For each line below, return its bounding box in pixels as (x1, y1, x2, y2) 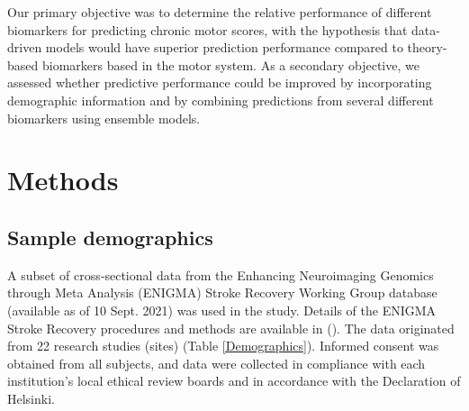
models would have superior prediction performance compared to (45, 38, 403, 57)
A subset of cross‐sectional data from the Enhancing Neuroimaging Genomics (7, 265, 434, 284)
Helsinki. (7, 388, 55, 407)
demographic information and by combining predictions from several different (7, 90, 434, 109)
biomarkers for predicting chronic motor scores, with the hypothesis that (7, 20, 408, 39)
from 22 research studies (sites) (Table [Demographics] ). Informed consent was (7, 336, 439, 355)
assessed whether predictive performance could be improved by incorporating (7, 73, 432, 92)
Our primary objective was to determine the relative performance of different (7, 3, 432, 21)
